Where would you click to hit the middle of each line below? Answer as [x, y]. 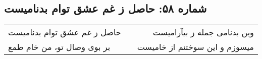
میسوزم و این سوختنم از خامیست [195, 47]
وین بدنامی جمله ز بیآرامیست [203, 32]
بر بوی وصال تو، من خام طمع [59, 47]
